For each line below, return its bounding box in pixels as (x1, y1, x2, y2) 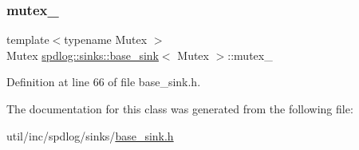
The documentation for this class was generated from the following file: (6, 101, 353, 116)
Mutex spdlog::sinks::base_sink (6, 46, 159, 63)
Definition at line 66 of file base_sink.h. (6, 73, 201, 90)
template (6, 31, 49, 48)
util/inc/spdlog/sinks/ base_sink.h (6, 127, 174, 144)
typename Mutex (64, 31, 148, 48)
